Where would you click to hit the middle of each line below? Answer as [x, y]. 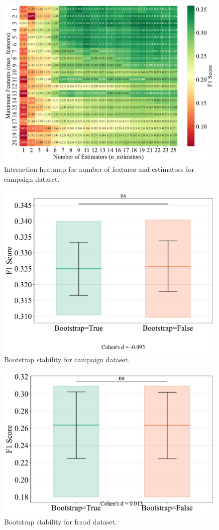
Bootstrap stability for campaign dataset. [67, 359]
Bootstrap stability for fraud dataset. [60, 521]
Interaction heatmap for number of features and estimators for [99, 169]
